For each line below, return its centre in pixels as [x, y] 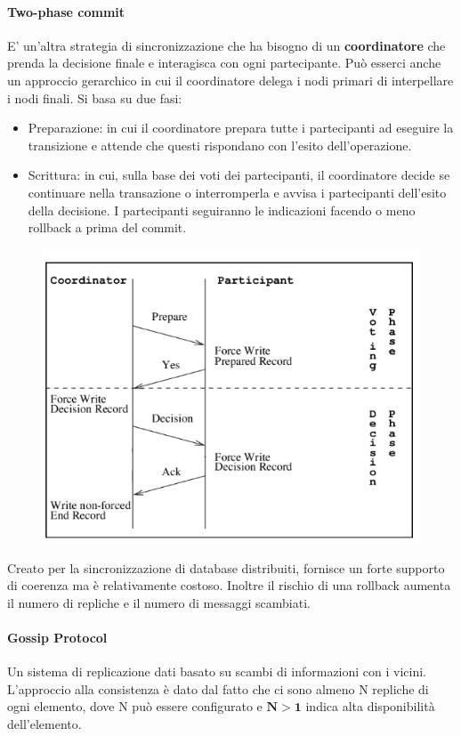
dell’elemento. [44, 724]
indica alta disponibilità [370, 706]
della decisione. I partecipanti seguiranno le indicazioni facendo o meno [222, 210]
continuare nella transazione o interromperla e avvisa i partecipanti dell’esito [237, 192]
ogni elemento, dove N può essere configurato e [135, 706]
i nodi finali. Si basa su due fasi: [95, 97]
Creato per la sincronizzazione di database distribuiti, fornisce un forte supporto [226, 567]
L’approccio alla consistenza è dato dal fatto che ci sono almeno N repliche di [218, 688]
